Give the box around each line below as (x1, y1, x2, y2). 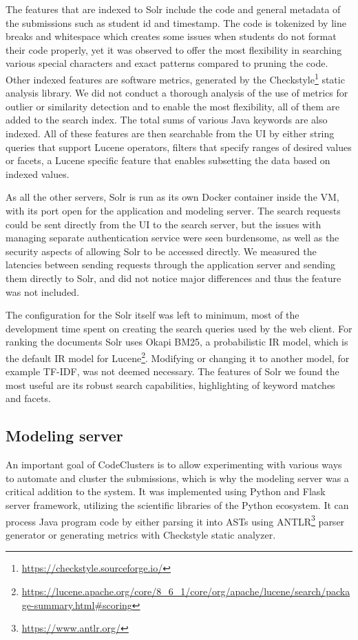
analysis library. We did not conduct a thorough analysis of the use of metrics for (6, 86, 348, 100)
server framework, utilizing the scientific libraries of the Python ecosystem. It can (6, 497, 349, 512)
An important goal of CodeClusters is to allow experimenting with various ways (6, 457, 342, 472)
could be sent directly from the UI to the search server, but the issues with (6, 217, 322, 231)
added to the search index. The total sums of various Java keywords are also (6, 112, 328, 127)
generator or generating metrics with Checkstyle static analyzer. (6, 527, 276, 541)
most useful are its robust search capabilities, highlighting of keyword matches (6, 377, 335, 392)
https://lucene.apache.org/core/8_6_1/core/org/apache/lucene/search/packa (21, 583, 350, 598)
